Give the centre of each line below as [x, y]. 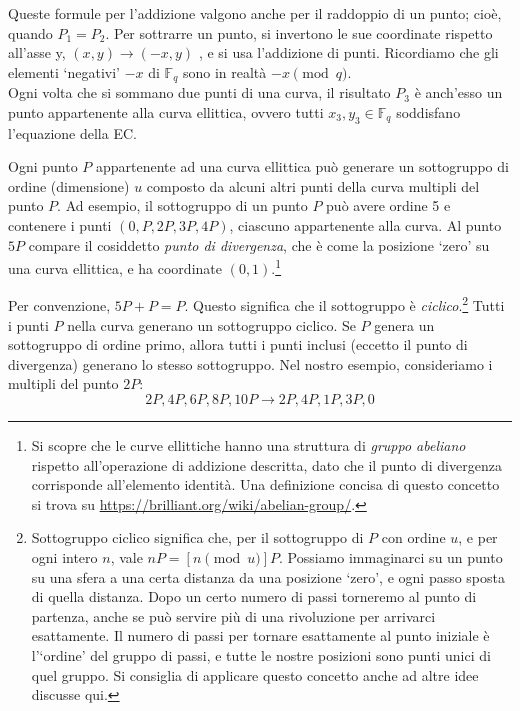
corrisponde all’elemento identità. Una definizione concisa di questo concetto [265, 484]
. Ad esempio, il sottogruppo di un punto [182, 205]
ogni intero [64, 557]
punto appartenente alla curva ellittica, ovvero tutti [166, 111]
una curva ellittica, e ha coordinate [115, 267]
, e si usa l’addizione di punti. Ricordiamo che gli [348, 52]
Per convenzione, [59, 305]
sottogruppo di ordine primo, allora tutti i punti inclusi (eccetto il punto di [238, 344]
